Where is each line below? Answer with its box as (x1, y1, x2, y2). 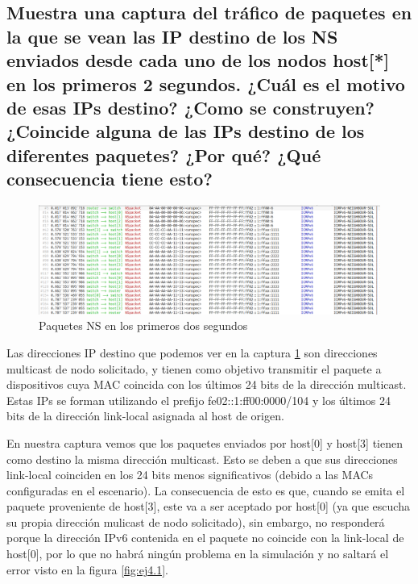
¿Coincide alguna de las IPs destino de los (6, 119, 365, 144)
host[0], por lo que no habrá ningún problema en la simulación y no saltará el (6, 545, 389, 562)
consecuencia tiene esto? (6, 166, 213, 191)
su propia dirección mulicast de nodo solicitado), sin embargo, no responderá (6, 513, 385, 530)
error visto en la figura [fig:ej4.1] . (6, 561, 168, 578)
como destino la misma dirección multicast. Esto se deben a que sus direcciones (6, 450, 398, 467)
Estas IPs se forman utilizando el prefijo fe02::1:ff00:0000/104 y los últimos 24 (6, 391, 391, 408)
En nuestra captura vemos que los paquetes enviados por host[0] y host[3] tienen (6, 434, 404, 451)
